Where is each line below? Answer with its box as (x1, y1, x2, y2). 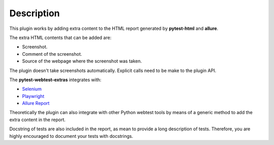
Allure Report (22, 100, 50, 106)
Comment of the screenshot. (22, 51, 82, 57)
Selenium (22, 86, 42, 92)
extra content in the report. (9, 117, 66, 123)
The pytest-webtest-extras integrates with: (9, 77, 101, 83)
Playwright (22, 93, 45, 99)
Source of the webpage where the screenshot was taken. (22, 58, 142, 64)
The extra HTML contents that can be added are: (9, 34, 112, 41)
